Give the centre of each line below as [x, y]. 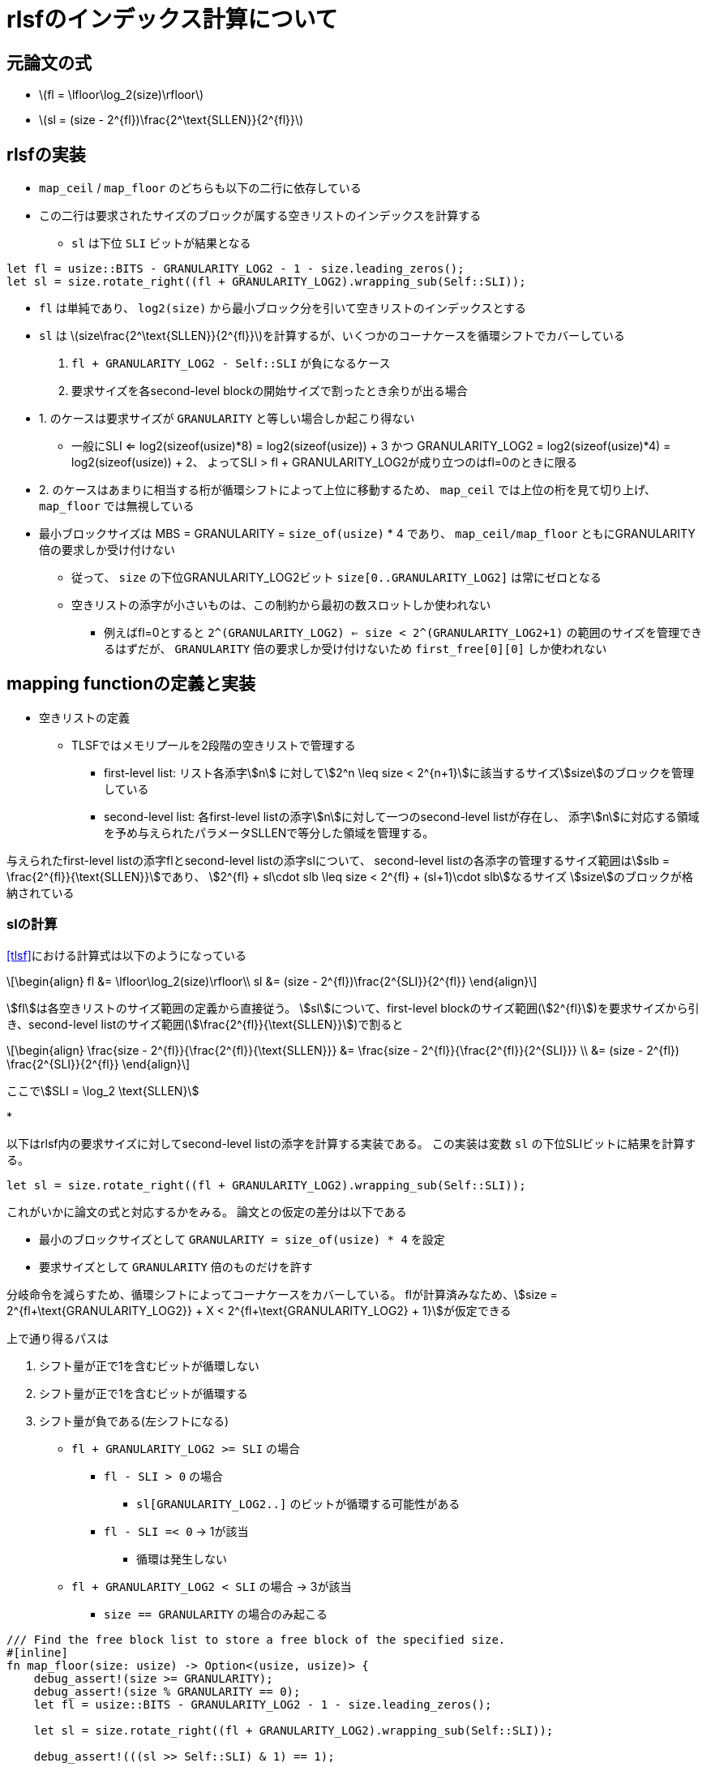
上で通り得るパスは [58, 1338]
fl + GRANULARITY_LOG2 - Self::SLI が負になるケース [231, 363]
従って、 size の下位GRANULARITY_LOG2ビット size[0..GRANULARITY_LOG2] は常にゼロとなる [336, 578]
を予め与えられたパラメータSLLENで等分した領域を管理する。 [269, 832]
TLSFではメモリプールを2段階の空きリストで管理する [214, 745]
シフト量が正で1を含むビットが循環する [144, 1393]
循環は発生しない [182, 1558]
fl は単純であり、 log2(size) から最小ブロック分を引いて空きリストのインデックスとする [283, 308]
